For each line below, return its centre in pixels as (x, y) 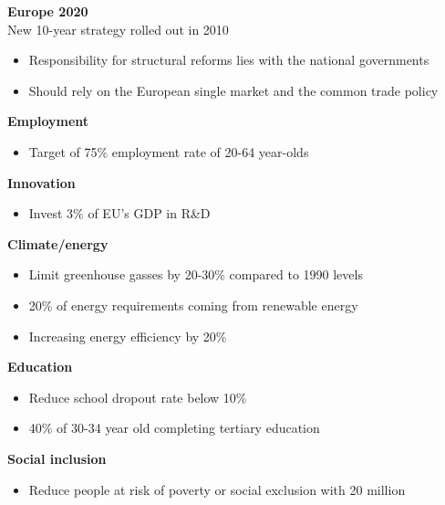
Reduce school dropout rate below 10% (138, 397)
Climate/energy (58, 243)
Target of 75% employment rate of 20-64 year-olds (169, 151)
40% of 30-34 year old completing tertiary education (174, 428)
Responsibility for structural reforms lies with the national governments (229, 60)
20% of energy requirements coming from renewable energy (193, 305)
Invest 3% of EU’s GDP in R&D (119, 213)
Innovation (41, 182)
